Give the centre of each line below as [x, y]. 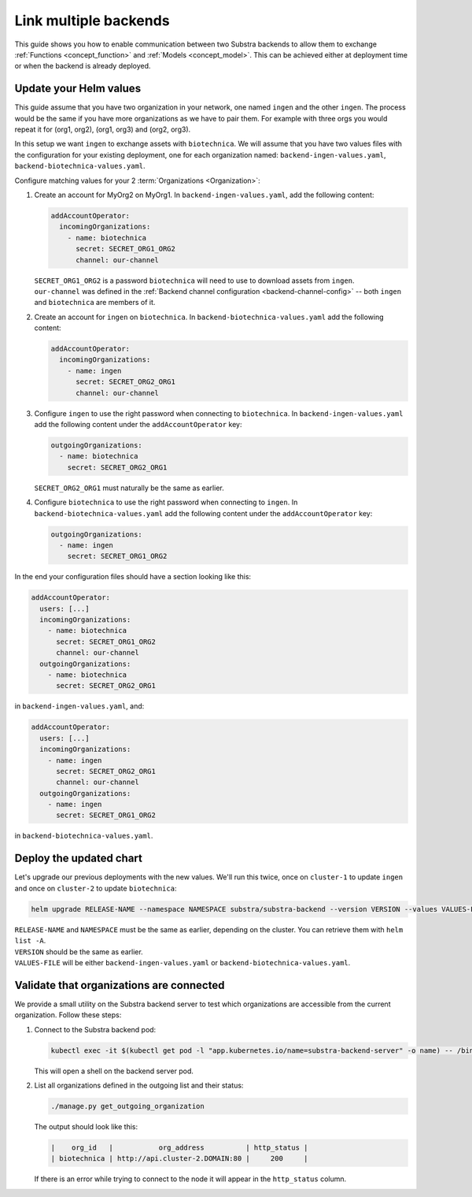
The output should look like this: [86, 1126]
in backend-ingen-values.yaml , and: [79, 706]
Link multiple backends [92, 20]
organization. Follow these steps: [68, 1015]
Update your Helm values [78, 89]
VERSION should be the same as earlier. [79, 952]
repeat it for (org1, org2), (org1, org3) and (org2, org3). [103, 129]
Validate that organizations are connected [120, 985]
